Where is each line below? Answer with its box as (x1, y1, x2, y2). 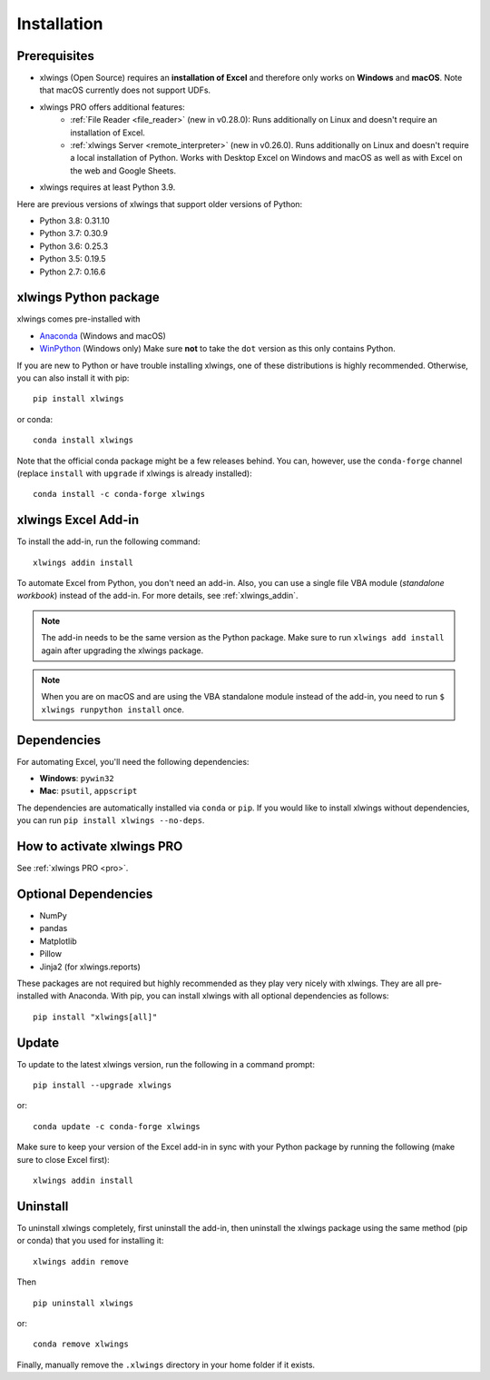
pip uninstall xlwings (33, 1297, 134, 1308)
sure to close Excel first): (16, 1154, 111, 1165)
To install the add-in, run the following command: (16, 536, 201, 547)
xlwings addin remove (33, 1256, 129, 1266)
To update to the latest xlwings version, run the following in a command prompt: (16, 1058, 315, 1069)
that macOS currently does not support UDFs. (39, 84, 211, 95)
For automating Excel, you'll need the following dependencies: (16, 756, 250, 767)
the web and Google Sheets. (70, 164, 177, 176)
